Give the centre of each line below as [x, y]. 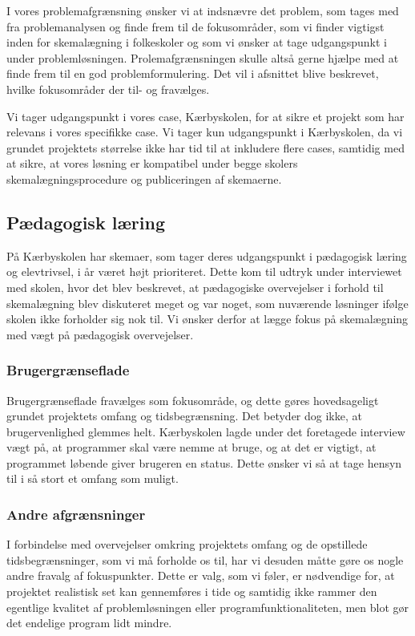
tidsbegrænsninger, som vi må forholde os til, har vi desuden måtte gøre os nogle [205, 559]
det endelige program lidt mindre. [89, 623]
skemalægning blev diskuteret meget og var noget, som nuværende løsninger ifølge [207, 303]
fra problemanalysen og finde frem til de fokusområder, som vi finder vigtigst [195, 26]
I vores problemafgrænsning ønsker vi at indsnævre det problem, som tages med [203, 10]
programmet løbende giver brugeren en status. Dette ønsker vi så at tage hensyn [204, 462]
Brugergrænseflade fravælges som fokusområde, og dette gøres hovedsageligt [193, 400]
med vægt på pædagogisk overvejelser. [100, 334]
